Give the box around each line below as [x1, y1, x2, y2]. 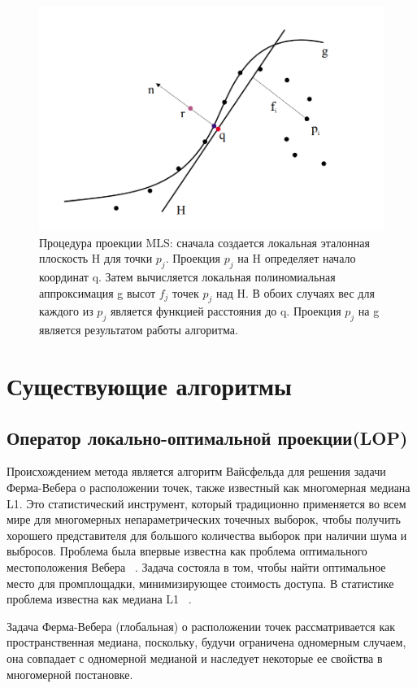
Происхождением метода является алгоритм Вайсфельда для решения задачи [7, 463, 386, 480]
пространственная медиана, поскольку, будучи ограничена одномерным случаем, [7, 634, 406, 651]
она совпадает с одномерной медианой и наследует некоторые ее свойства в [7, 649, 383, 666]
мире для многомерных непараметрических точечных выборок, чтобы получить [7, 511, 401, 528]
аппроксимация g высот [39, 284, 156, 301]
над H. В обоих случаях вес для [215, 284, 375, 301]
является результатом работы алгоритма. [39, 321, 238, 338]
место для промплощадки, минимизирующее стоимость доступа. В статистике [7, 574, 394, 591]
